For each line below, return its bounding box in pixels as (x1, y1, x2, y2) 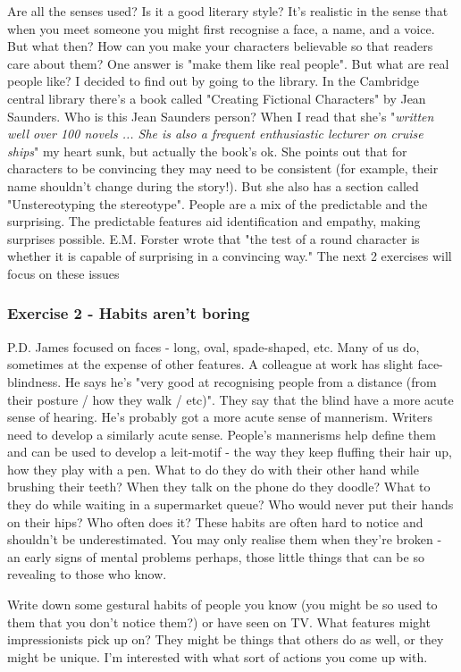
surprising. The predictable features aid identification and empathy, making (7, 212, 421, 231)
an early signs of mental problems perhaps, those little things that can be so (7, 547, 424, 566)
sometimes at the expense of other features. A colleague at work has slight (7, 355, 414, 374)
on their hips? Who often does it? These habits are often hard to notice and (7, 512, 423, 531)
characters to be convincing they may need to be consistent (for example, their (7, 159, 439, 178)
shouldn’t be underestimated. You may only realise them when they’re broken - (7, 530, 442, 549)
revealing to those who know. (7, 565, 167, 584)
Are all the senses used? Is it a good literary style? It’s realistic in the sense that (7, 2, 448, 20)
